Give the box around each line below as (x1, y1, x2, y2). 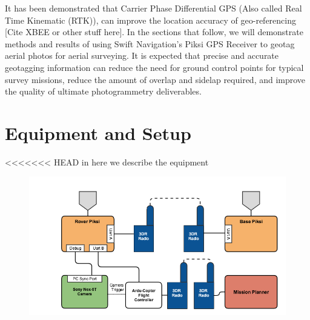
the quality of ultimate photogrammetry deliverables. (5, 85, 202, 98)
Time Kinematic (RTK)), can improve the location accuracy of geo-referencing (5, 13, 296, 26)
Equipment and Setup (5, 120, 191, 145)
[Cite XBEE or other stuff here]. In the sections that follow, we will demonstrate (5, 25, 303, 38)
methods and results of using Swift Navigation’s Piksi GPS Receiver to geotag (5, 37, 295, 50)
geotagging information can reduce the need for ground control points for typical (5, 61, 304, 73)
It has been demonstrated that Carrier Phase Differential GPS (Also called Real (5, 2, 302, 14)
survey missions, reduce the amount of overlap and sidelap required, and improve (5, 73, 306, 85)
